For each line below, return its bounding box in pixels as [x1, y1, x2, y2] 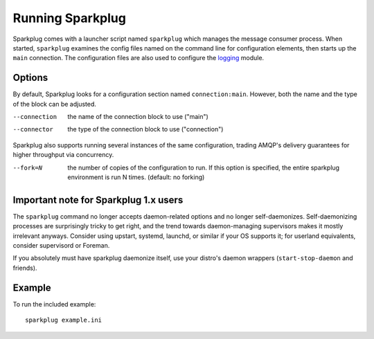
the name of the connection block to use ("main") [67, 113, 209, 121]
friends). [12, 264, 37, 272]
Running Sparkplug [12, 10, 126, 26]
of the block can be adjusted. [12, 100, 97, 108]
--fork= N [12, 163, 43, 172]
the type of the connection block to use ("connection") [67, 125, 224, 134]
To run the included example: [12, 300, 96, 308]
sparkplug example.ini [25, 316, 103, 324]
